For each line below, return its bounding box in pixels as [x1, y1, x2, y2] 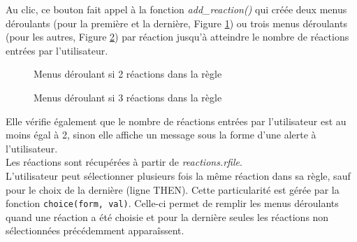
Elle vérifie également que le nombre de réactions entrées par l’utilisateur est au [6, 113, 347, 128]
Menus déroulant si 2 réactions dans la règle [34, 66, 222, 81]
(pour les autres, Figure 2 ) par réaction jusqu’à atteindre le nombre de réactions [6, 29, 349, 44]
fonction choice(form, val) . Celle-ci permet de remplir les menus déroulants [6, 196, 339, 211]
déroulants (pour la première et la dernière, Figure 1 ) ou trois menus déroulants [6, 15, 347, 30]
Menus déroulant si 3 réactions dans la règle [34, 90, 222, 104]
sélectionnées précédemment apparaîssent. [6, 223, 184, 238]
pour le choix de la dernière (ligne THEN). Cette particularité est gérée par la [6, 182, 340, 197]
